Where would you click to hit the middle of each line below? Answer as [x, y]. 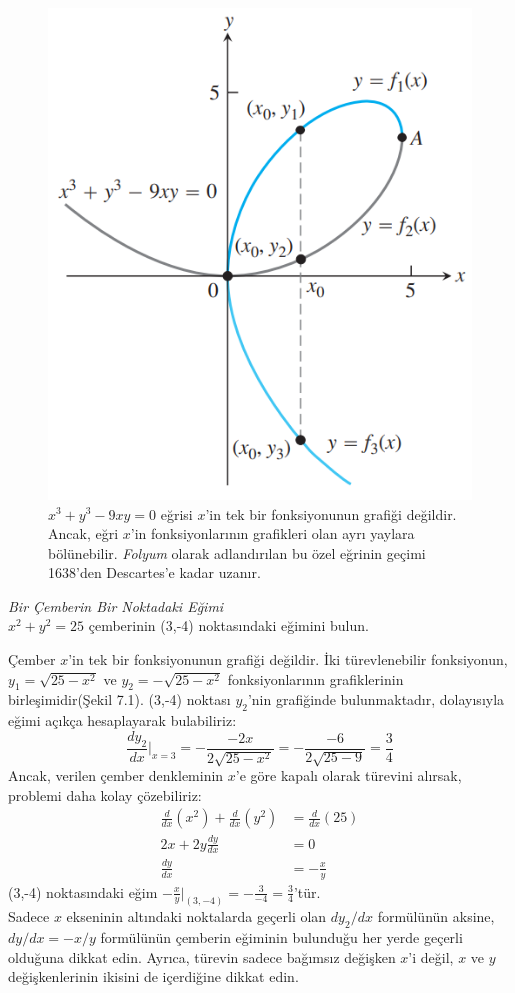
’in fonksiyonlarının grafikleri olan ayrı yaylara [272, 533]
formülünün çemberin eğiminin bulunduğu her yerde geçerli [281, 937]
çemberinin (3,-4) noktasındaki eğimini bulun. [228, 625]
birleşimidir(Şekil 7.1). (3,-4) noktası [119, 699]
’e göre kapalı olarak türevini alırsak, [348, 775]
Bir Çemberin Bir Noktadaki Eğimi [116, 605]
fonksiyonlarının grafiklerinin [315, 678]
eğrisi [176, 513]
